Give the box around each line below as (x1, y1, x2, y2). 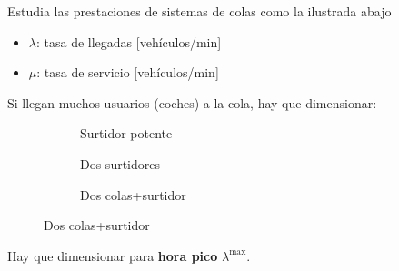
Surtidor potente (80, 124, 173, 143)
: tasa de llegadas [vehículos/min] (35, 32, 222, 51)
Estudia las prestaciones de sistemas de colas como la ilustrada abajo (7, 2, 392, 20)
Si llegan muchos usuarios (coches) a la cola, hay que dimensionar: (7, 93, 377, 112)
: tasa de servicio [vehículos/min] (36, 63, 219, 82)
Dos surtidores (80, 154, 161, 173)
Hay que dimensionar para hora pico (7, 246, 218, 265)
